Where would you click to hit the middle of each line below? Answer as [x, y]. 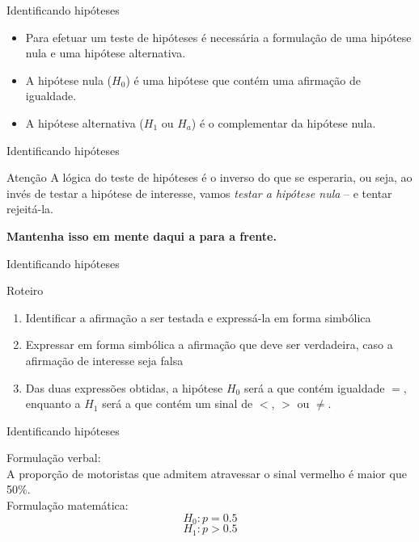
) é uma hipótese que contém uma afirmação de [243, 80]
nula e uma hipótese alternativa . [106, 53]
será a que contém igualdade [314, 387]
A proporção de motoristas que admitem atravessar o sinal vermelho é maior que [207, 473]
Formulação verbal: [54, 458]
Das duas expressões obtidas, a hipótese [124, 387]
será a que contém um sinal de [178, 403]
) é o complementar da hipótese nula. [284, 122]
